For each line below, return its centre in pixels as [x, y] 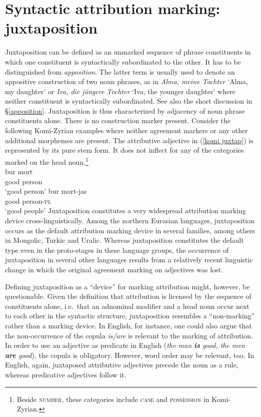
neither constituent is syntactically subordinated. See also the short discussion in [129, 101]
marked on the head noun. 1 [47, 161]
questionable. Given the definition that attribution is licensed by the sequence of [128, 296]
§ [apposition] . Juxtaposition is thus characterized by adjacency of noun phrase [125, 110]
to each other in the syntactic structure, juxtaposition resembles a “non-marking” [130, 316]
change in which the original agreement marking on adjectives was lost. [114, 270]
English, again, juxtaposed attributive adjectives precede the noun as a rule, [122, 365]
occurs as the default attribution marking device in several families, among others [130, 230]
